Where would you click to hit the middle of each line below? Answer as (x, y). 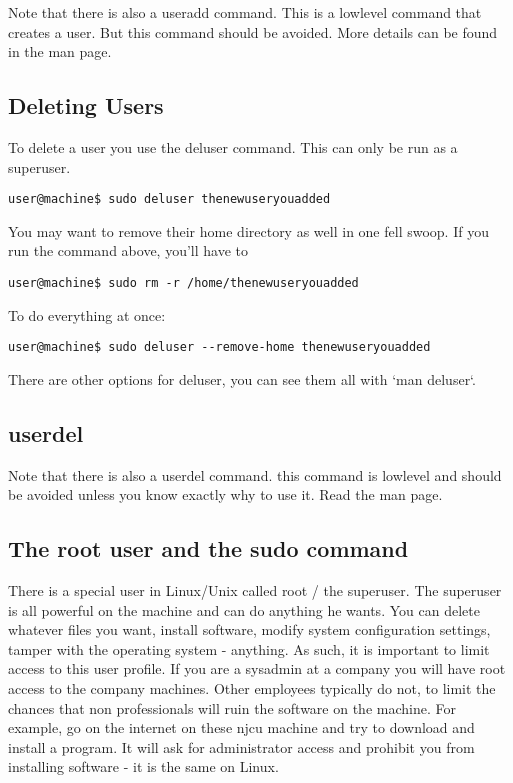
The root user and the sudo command (208, 548)
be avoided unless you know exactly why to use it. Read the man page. (225, 494)
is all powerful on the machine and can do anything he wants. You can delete (244, 609)
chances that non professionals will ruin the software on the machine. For (232, 707)
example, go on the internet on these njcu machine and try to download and (241, 727)
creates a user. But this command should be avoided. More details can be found (253, 31)
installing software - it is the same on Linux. (143, 766)
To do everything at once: (87, 314)
